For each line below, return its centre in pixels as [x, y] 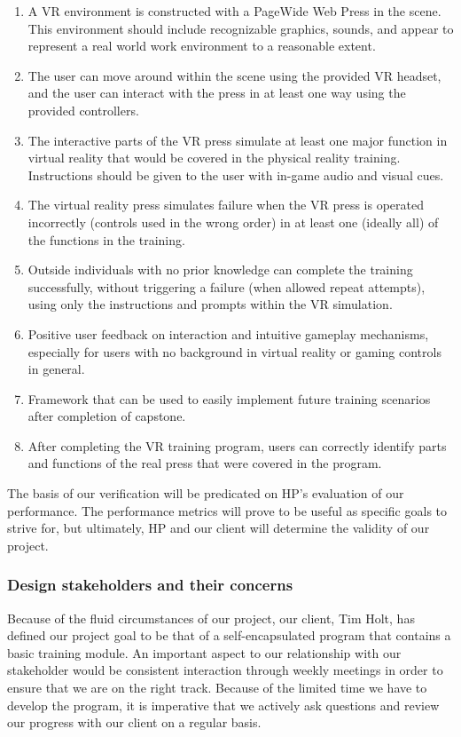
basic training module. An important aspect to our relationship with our [204, 652]
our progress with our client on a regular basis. [134, 722]
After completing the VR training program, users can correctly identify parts [237, 445]
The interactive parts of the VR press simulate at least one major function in [238, 140]
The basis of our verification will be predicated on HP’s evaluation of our [206, 493]
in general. [56, 369]
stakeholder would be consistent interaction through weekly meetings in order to [225, 670]
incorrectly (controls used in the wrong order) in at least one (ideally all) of [233, 222]
